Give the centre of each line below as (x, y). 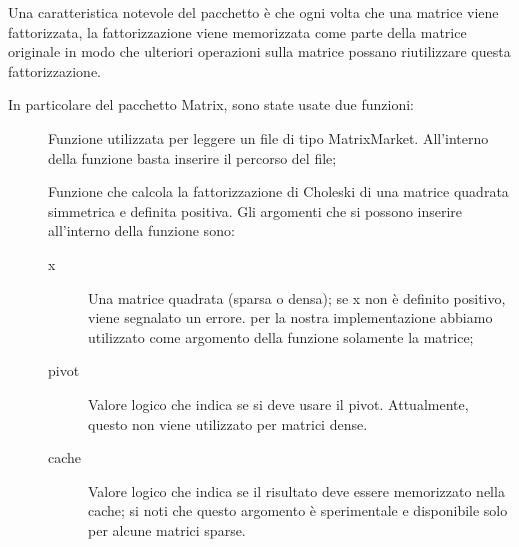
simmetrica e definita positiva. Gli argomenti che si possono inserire (255, 210)
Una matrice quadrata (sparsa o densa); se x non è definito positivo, (297, 297)
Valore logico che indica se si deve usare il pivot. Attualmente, (278, 403)
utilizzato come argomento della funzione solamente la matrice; (281, 336)
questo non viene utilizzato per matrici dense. (228, 423)
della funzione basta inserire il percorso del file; (192, 157)
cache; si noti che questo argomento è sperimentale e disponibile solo (298, 510)
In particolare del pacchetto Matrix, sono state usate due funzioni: (211, 104)
